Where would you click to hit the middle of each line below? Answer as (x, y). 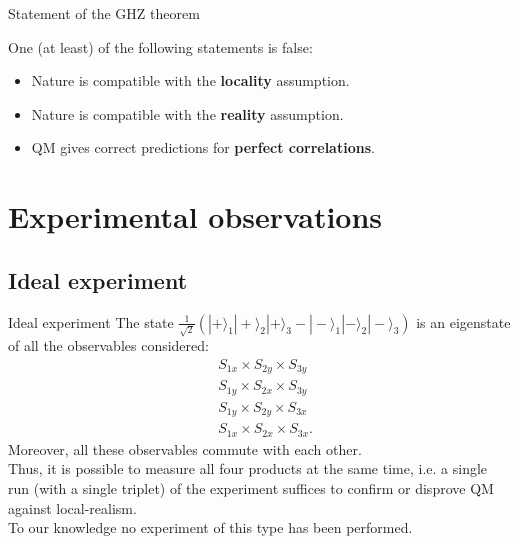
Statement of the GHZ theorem (104, 13)
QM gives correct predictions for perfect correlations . (203, 147)
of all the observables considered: (108, 345)
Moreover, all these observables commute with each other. (185, 448)
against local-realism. (72, 507)
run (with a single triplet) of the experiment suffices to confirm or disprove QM (251, 487)
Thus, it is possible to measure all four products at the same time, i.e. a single (248, 468)
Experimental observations (195, 216)
